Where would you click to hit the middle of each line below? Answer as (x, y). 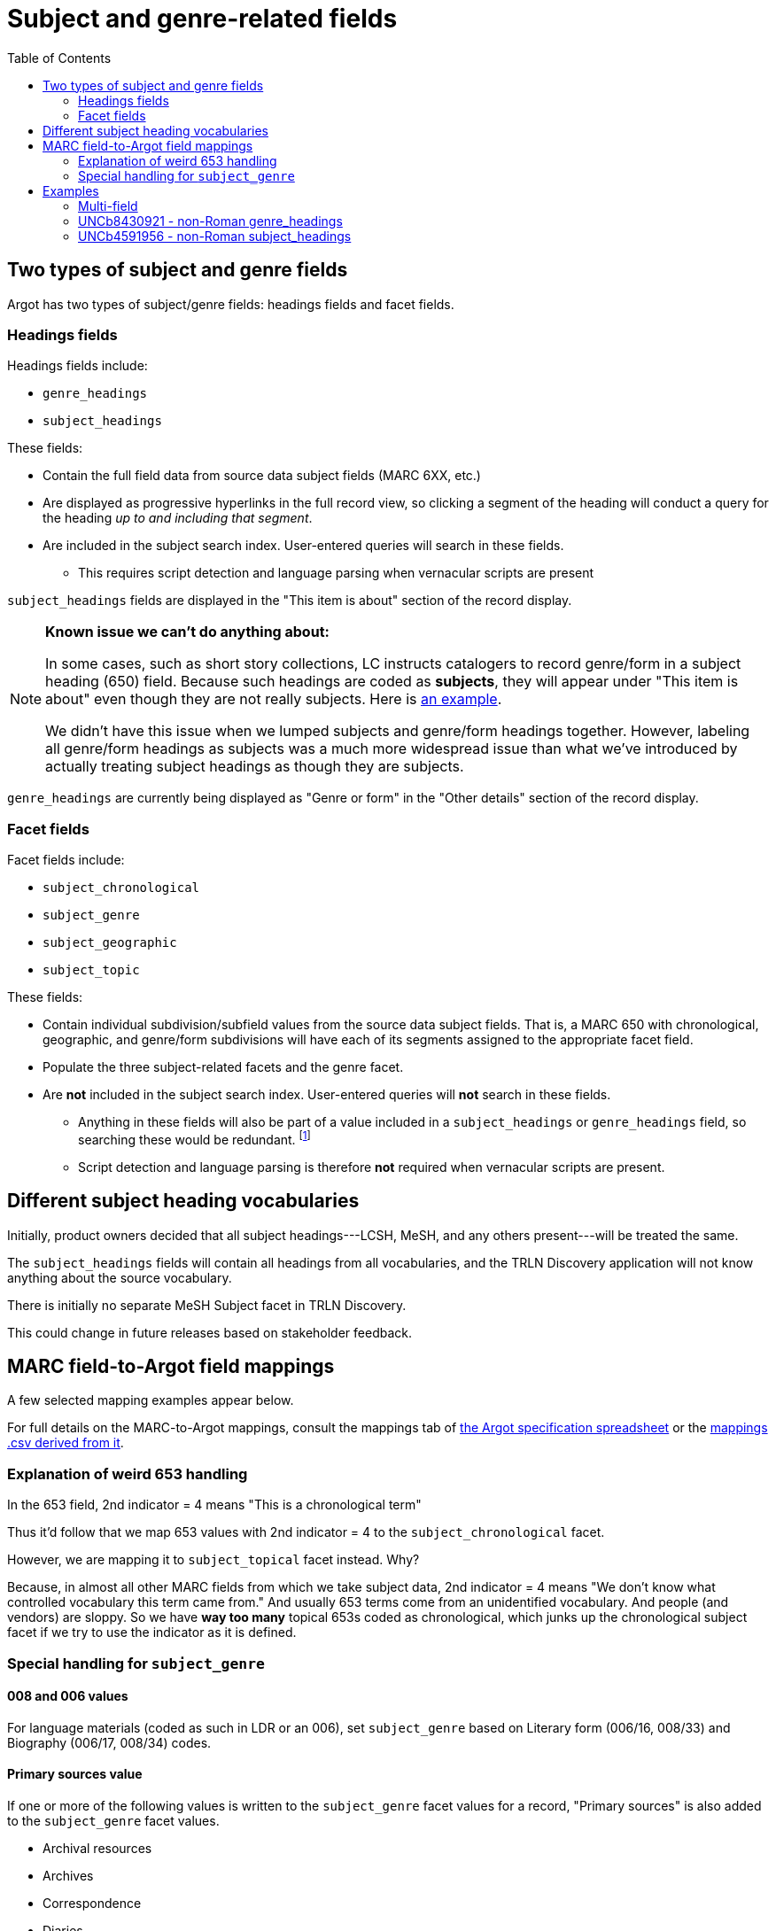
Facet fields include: (66, 860)
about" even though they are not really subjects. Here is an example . (274, 699)
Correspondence (92, 1903)
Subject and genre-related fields (202, 19)
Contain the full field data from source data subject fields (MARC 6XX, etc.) (262, 476)
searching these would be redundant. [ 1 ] (194, 1138)
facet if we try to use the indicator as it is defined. (152, 1632)
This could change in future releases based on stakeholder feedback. (210, 1332)
